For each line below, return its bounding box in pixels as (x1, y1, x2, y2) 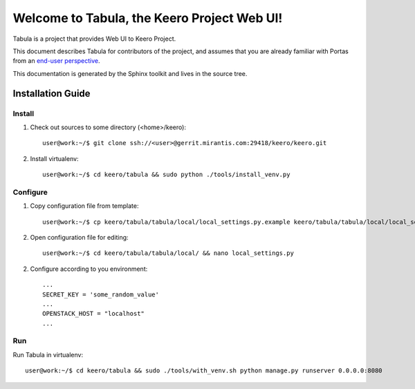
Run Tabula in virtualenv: (12, 350, 83, 359)
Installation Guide (12, 87, 91, 99)
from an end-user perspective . (12, 57, 100, 65)
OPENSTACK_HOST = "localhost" (42, 310, 145, 318)
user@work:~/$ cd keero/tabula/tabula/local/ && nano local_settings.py (42, 249, 294, 257)
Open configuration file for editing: (30, 233, 129, 241)
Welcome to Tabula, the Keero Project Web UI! (12, 10, 283, 26)
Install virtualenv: (30, 154, 79, 162)
